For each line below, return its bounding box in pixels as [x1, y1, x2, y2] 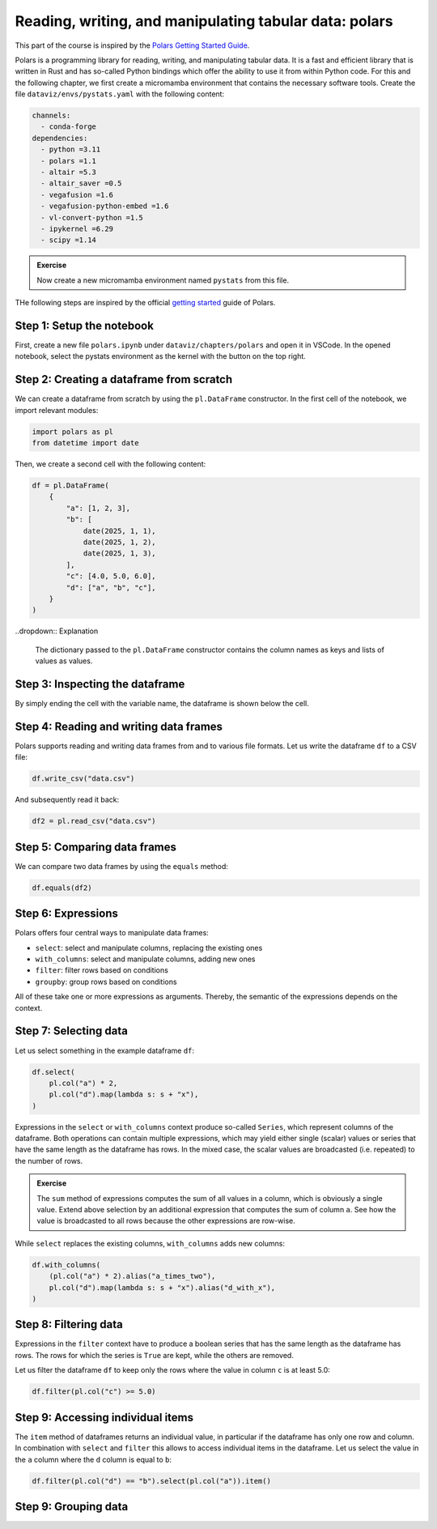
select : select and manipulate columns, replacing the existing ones [35, 943, 263, 952]
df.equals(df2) [32, 883, 92, 892]
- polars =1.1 [40, 156, 97, 165]
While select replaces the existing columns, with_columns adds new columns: [15, 1238, 285, 1248]
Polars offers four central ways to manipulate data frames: [15, 928, 210, 938]
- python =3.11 [40, 145, 101, 154]
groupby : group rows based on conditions [35, 977, 177, 986]
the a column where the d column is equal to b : [15, 1454, 172, 1464]
